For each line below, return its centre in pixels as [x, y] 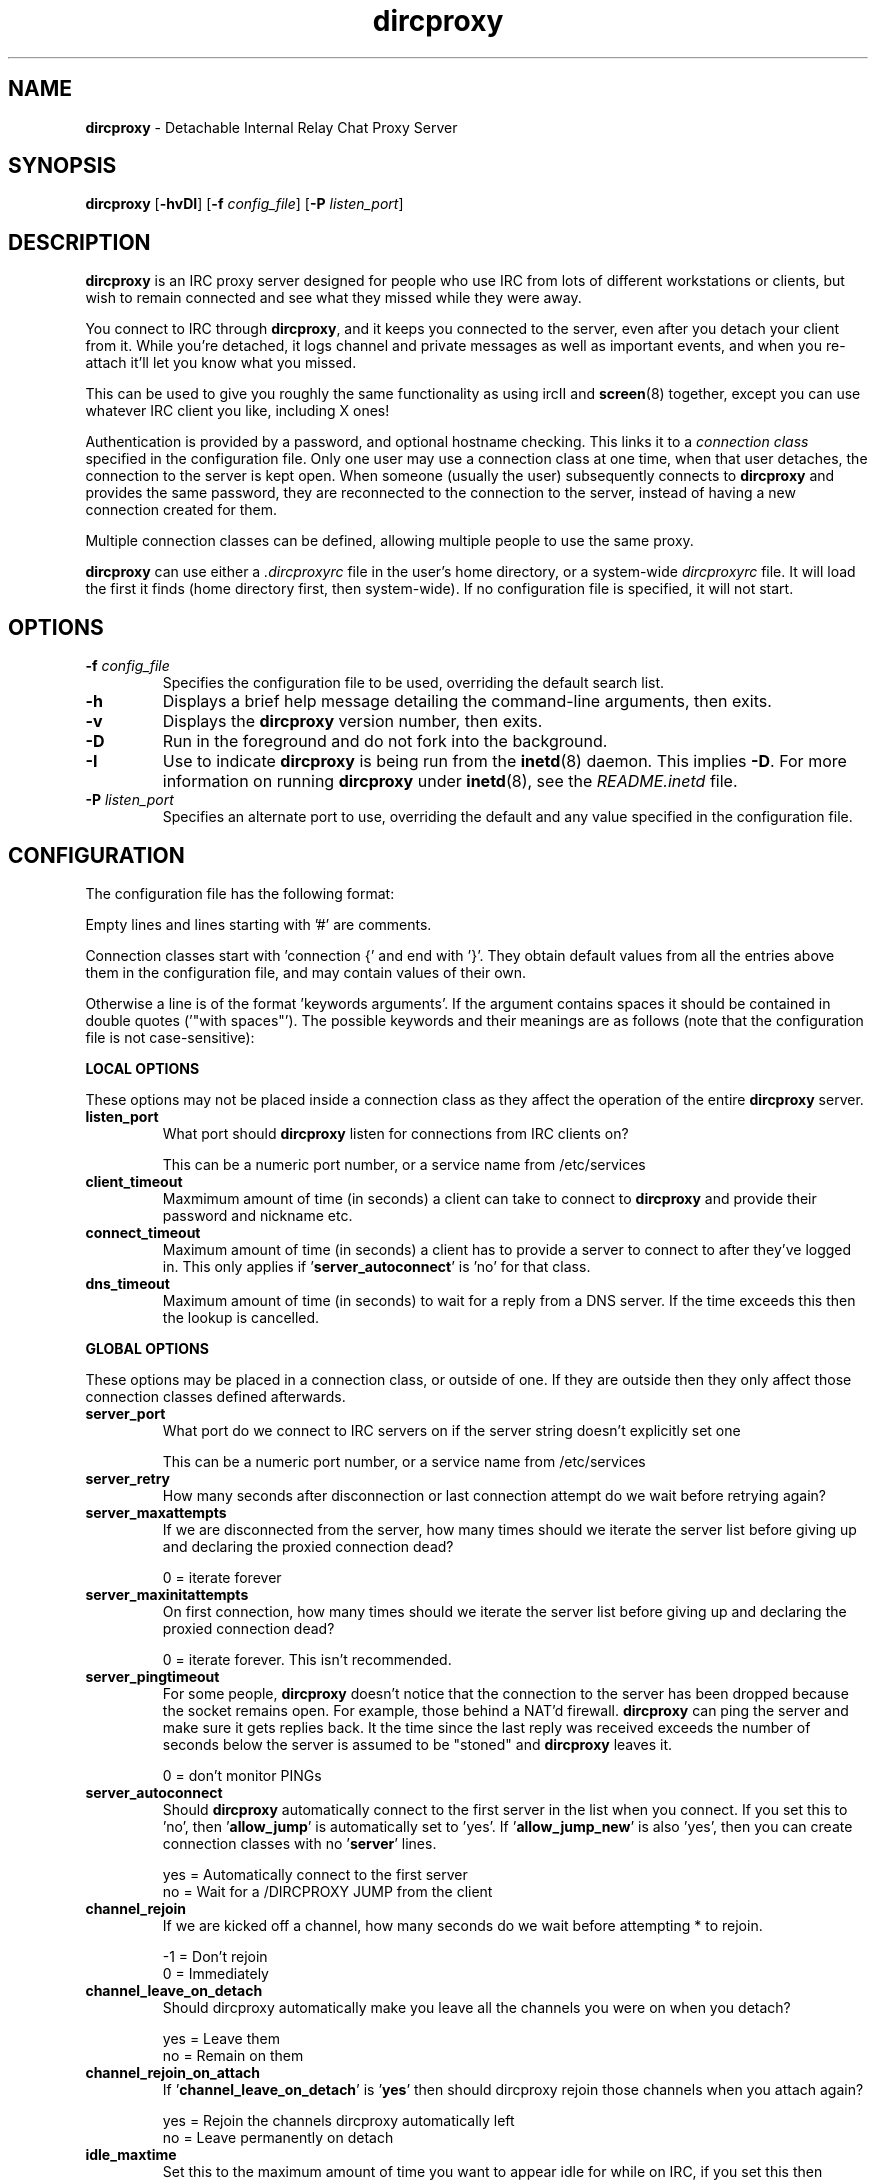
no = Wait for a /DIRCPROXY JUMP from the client [327, 1891]
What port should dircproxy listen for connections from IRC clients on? [395, 1133]
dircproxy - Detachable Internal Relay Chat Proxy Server [271, 127]
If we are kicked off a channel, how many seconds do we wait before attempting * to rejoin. [462, 1925]
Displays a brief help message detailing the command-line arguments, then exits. [467, 701]
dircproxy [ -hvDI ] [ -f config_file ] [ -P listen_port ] [244, 204]
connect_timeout [143, 1232]
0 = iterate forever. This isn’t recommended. [307, 1659]
